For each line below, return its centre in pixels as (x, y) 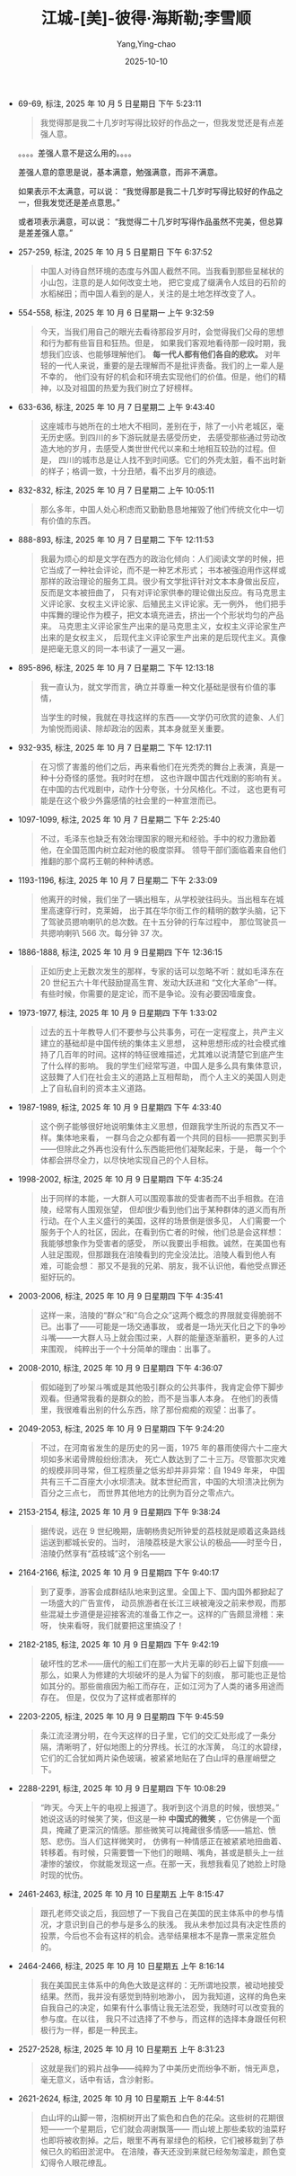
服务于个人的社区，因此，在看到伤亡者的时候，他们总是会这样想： (162, 1232)
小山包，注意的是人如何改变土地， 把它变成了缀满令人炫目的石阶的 (163, 282)
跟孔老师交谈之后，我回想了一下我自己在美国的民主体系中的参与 (158, 1913)
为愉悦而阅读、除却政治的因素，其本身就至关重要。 (135, 728)
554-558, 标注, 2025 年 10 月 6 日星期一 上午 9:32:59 (116, 312)
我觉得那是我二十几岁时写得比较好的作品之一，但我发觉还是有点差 (162, 122)
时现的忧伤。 (64, 1875)
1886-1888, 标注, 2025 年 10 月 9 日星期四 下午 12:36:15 (120, 952)
